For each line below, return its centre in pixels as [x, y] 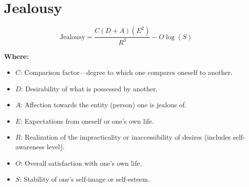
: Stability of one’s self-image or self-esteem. [85, 179]
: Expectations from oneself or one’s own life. [87, 121]
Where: [17, 56]
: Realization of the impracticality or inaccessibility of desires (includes [126, 137]
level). [56, 147]
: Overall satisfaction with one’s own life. [81, 163]
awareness [30, 147]
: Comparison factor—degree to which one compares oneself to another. [126, 72]
